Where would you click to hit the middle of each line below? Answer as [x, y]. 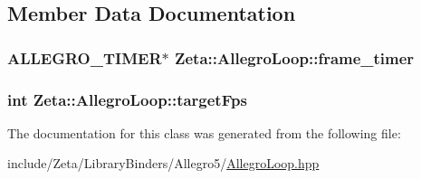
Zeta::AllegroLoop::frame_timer [294, 57]
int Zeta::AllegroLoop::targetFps [127, 99]
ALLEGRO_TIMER [85, 57]
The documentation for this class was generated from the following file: [204, 132]
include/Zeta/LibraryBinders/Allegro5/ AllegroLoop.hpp [163, 163]
